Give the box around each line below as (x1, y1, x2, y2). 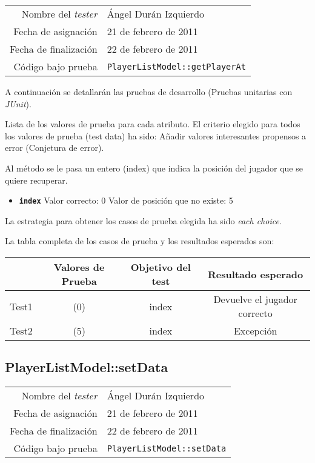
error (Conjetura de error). (5, 141, 104, 154)
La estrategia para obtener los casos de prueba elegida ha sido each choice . (5, 214, 282, 227)
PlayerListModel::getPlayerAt (107, 61, 246, 72)
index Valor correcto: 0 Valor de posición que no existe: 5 (19, 194, 233, 207)
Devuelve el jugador (213, 292, 297, 306)
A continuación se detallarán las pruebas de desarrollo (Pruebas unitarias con (5, 85, 293, 98)
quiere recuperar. (5, 173, 68, 186)
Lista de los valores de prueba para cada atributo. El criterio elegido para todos (5, 118, 300, 130)
